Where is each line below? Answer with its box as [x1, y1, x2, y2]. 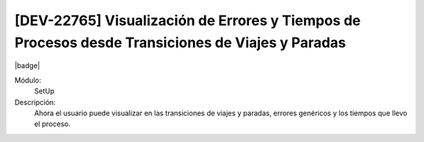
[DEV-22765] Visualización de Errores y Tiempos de [14, 12, 361, 29]
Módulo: [14, 75, 42, 85]
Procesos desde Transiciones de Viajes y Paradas [14, 34, 346, 51]
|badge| [14, 61, 41, 71]
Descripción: [14, 97, 57, 107]
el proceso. [34, 119, 71, 129]
